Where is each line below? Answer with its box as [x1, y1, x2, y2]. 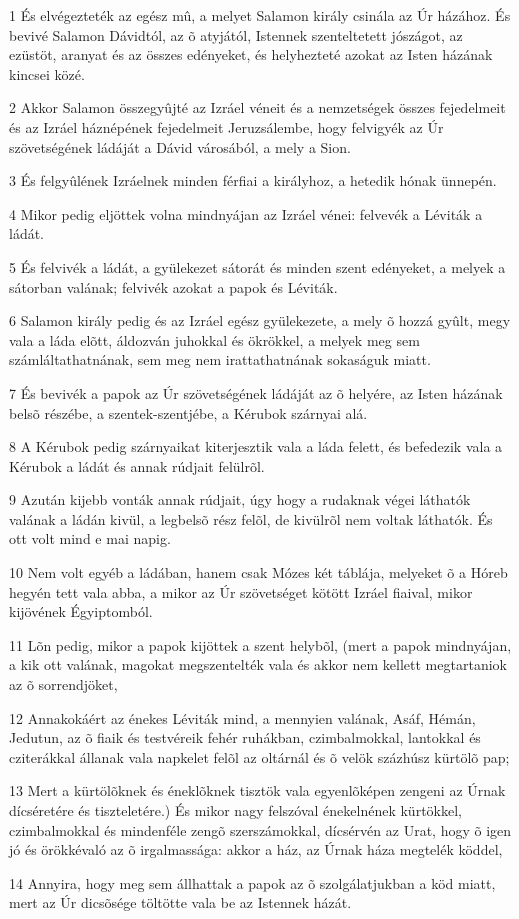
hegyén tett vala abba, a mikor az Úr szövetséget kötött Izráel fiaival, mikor [9, 581, 473, 602]
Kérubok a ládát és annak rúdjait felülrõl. [9, 455, 265, 476]
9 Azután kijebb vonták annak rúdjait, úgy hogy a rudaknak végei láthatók [9, 489, 471, 510]
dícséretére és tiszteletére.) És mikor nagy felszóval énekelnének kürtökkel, [9, 800, 462, 820]
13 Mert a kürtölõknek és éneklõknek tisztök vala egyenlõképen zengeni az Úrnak [9, 780, 506, 801]
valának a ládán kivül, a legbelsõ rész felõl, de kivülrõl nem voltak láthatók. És [9, 508, 493, 529]
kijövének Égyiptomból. [9, 601, 153, 622]
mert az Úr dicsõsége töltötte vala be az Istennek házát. [9, 892, 352, 913]
